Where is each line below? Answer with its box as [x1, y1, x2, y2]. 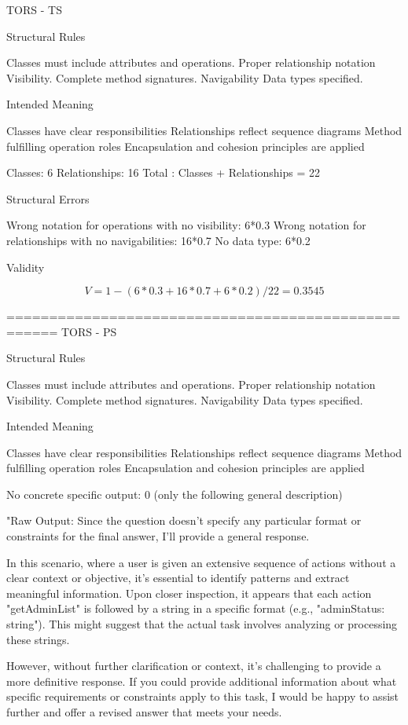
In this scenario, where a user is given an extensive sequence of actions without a [6, 554, 396, 570]
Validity [6, 258, 45, 275]
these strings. [6, 631, 70, 647]
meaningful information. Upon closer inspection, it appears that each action [6, 584, 372, 601]
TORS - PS [61, 323, 117, 339]
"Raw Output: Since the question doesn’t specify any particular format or [6, 512, 362, 529]
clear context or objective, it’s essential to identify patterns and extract [6, 569, 350, 586]
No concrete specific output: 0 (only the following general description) [6, 485, 343, 502]
